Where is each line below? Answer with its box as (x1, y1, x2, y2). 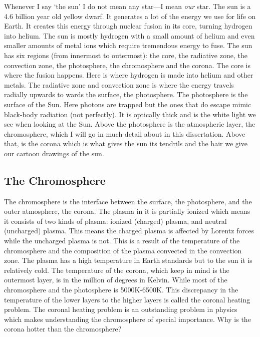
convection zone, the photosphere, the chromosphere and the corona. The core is (4, 60, 250, 70)
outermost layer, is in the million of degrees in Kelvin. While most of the (4, 274, 227, 285)
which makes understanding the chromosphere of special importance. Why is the (4, 313, 251, 324)
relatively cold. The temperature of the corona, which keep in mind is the (4, 264, 229, 275)
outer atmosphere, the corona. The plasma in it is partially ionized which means (4, 206, 250, 216)
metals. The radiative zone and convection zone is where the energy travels (4, 79, 234, 90)
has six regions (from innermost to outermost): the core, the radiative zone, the (4, 50, 247, 60)
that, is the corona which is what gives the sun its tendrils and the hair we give (4, 138, 247, 149)
